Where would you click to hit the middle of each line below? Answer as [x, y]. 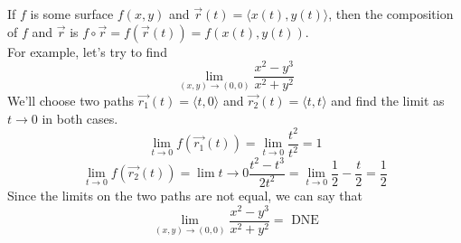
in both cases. [80, 118]
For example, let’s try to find [87, 51]
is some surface [72, 14]
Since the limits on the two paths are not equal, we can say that [185, 195]
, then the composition [391, 14]
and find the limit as [388, 100]
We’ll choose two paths [71, 100]
